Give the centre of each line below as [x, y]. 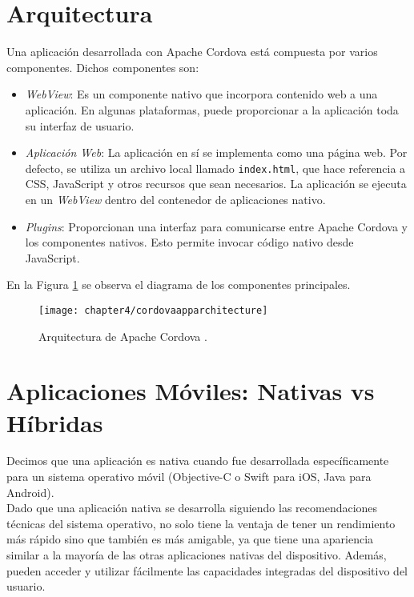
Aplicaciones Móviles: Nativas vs [191, 391]
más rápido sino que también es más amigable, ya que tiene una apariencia [190, 539]
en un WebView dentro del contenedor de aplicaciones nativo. [175, 199]
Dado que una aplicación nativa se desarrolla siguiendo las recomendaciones [192, 508]
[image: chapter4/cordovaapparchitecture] [153, 310]
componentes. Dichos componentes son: [103, 67]
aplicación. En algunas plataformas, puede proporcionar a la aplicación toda [212, 109]
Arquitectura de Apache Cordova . [123, 336]
